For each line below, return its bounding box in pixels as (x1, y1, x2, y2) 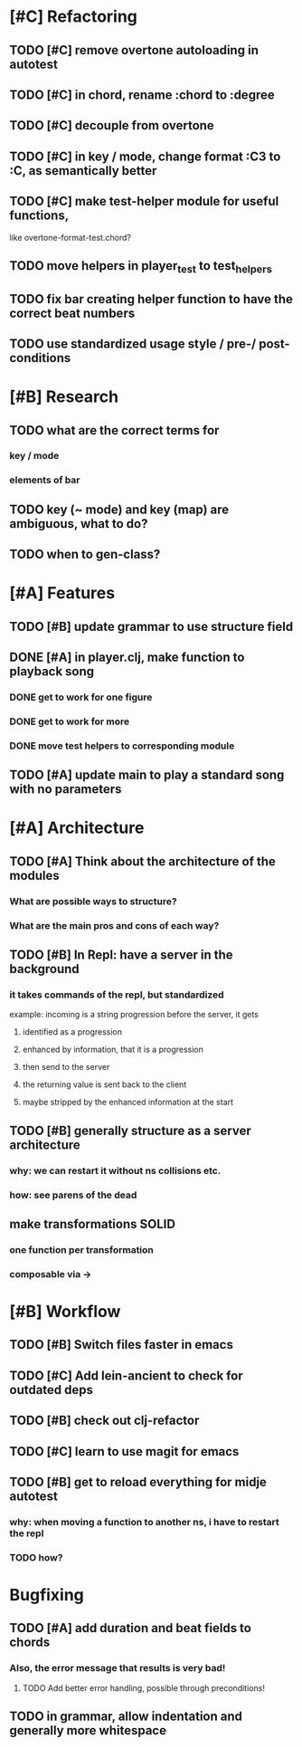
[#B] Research (9, 387, 119, 407)
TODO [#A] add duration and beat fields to (9, 1620, 251, 1636)
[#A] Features (9, 583, 116, 604)
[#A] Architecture (9, 817, 145, 838)
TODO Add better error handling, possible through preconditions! (22, 1682, 265, 1694)
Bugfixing (9, 1585, 84, 1605)
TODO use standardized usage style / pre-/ (9, 336, 257, 351)
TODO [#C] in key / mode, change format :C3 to (9, 148, 281, 164)
